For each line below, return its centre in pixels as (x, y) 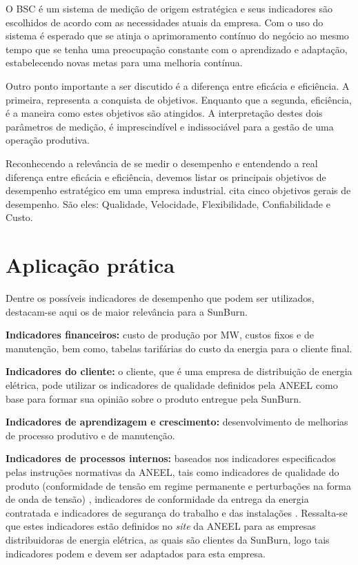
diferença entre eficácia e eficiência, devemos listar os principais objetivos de (166, 176)
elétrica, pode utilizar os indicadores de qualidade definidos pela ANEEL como (172, 385)
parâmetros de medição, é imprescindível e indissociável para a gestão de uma (170, 126)
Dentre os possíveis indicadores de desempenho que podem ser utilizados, (160, 298)
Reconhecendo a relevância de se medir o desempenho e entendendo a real (162, 163)
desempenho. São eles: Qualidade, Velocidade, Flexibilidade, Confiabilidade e (168, 203)
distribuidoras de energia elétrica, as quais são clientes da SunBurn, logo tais (168, 539)
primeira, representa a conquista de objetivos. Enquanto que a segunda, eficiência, (179, 99)
